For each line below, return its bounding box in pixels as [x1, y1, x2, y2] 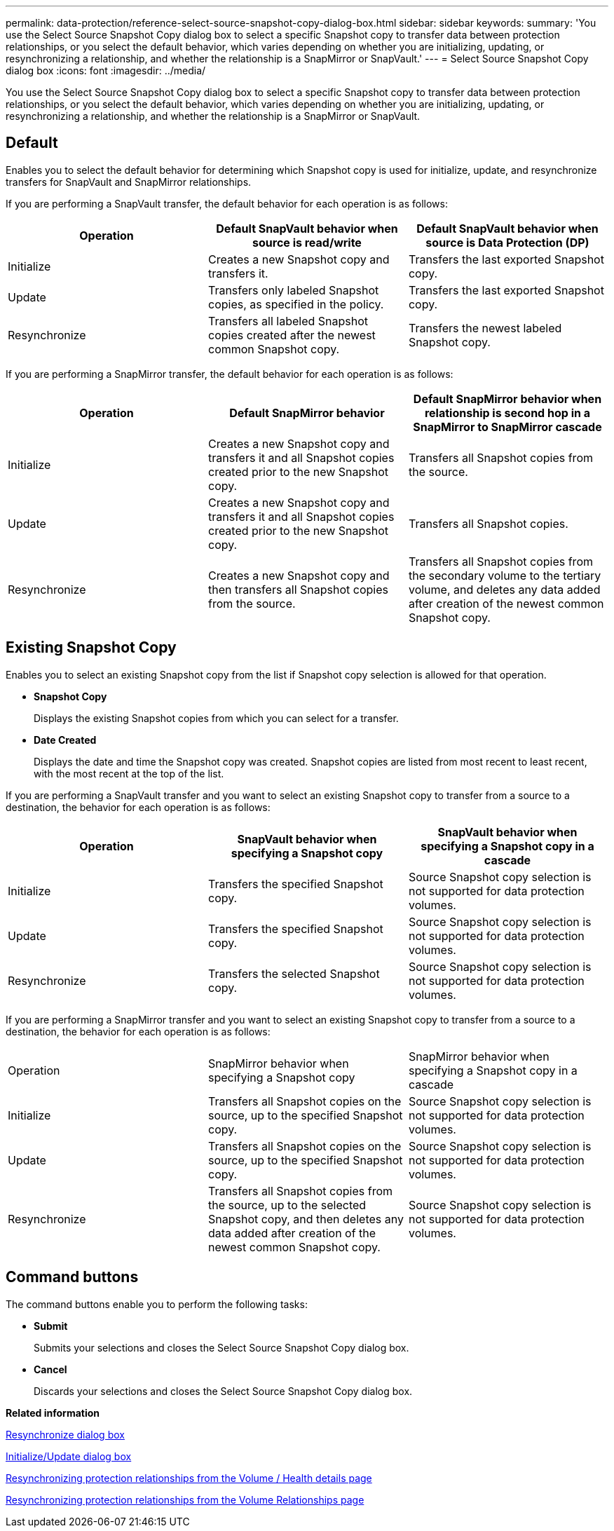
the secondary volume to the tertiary [408, 568, 601, 583]
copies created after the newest [207, 327, 376, 342]
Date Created [34, 733, 97, 746]
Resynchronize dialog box [6, 1428, 125, 1441]
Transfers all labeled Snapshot [207, 313, 369, 328]
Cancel [34, 1363, 67, 1375]
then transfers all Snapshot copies [207, 582, 388, 597]
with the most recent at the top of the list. [34, 767, 224, 780]
